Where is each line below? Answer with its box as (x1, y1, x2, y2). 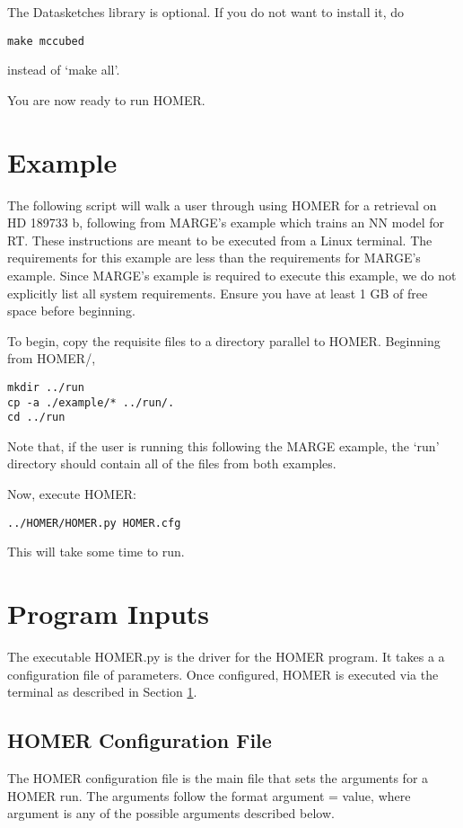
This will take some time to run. (7, 542, 185, 561)
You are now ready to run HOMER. (7, 90, 205, 109)
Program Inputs (7, 595, 210, 632)
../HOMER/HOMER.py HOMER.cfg (7, 516, 181, 530)
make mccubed (7, 34, 84, 48)
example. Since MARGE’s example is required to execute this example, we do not (7, 265, 457, 284)
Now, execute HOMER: (7, 485, 136, 503)
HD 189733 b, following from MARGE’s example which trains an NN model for (7, 213, 445, 232)
